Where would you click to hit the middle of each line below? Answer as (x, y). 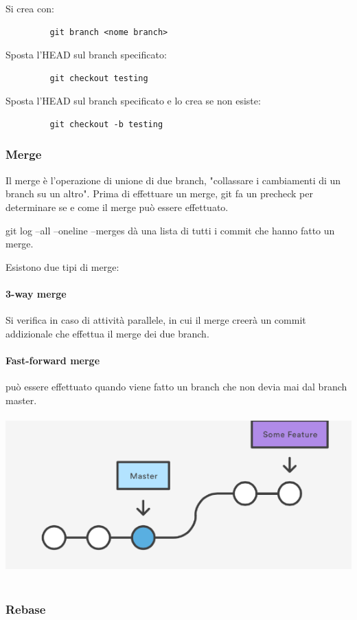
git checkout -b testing (106, 124)
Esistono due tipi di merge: (62, 266)
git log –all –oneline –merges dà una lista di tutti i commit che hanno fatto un (170, 230)
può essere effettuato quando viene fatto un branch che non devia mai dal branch (176, 387)
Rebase (26, 609)
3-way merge (36, 293)
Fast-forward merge (53, 360)
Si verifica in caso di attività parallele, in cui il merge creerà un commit (156, 320)
